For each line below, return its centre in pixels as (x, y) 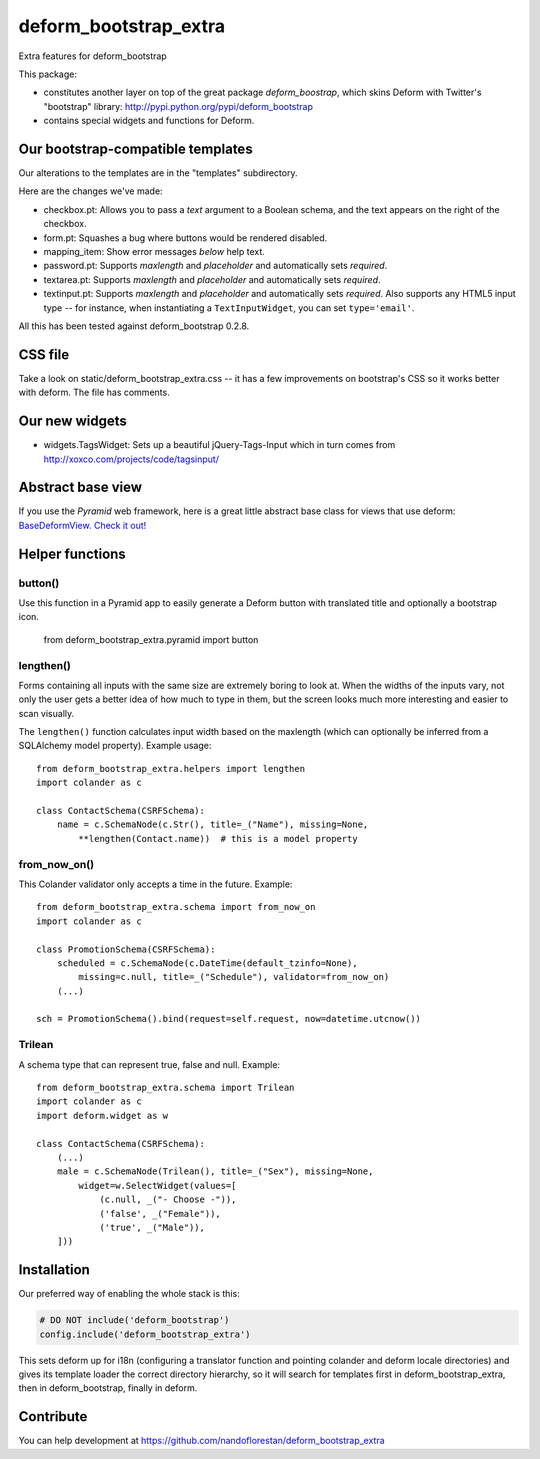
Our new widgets (72, 421)
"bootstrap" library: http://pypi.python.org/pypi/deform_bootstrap (178, 106)
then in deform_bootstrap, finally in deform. (108, 1388)
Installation (54, 1270)
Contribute (53, 1416)
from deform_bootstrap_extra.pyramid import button (151, 639)
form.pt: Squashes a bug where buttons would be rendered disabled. (185, 237)
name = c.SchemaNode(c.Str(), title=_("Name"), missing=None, (212, 824)
